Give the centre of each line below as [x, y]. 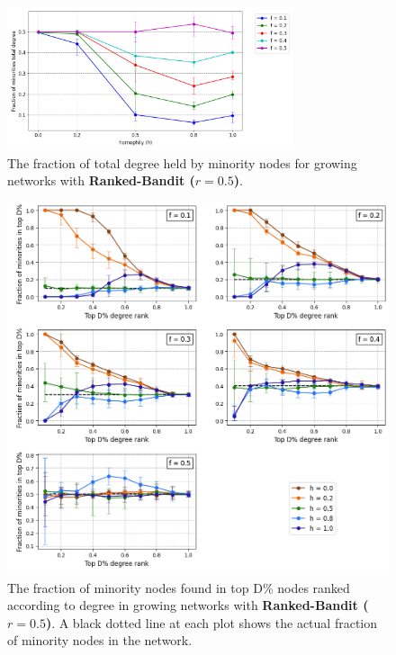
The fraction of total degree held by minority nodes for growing [182, 162]
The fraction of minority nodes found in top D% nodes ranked [179, 587]
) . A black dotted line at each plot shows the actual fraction [211, 622]
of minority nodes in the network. [100, 640]
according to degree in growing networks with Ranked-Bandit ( [188, 605]
